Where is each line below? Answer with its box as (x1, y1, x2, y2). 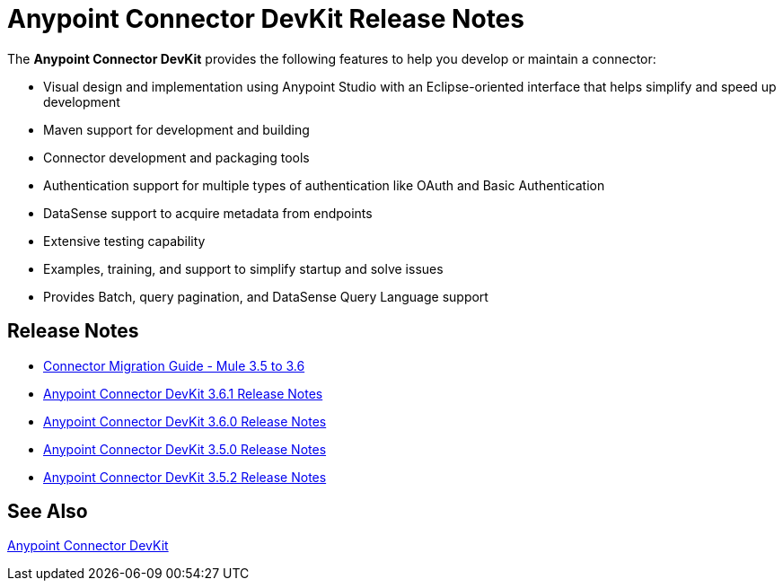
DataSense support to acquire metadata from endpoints (43, 205, 373, 221)
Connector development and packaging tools (43, 149, 310, 165)
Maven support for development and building (43, 121, 310, 137)
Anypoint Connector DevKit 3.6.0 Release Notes (43, 413, 327, 429)
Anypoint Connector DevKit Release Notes (7, 4, 524, 34)
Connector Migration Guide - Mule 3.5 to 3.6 (43, 357, 305, 373)
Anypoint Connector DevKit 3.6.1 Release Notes (43, 385, 323, 401)
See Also (7, 500, 88, 523)
